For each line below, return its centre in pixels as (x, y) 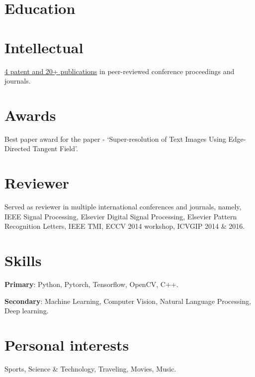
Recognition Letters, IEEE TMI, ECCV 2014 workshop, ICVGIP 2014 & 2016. (125, 226)
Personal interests (67, 345)
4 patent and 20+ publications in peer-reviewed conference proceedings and (120, 71)
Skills (23, 260)
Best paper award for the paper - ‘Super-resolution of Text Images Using (115, 139)
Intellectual (44, 47)
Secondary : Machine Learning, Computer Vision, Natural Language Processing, (128, 301)
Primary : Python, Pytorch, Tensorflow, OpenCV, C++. (91, 284)
